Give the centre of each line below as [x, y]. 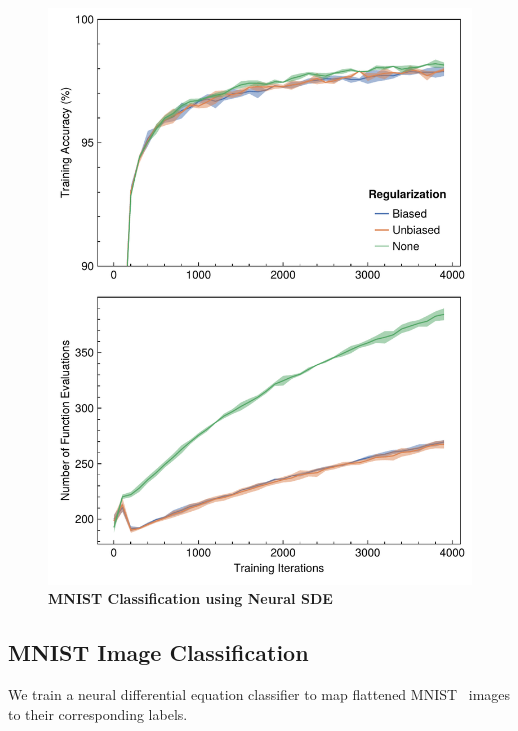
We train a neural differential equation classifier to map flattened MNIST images [259, 693]
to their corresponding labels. [98, 713]
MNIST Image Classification [158, 652]
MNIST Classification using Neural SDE [190, 598]
